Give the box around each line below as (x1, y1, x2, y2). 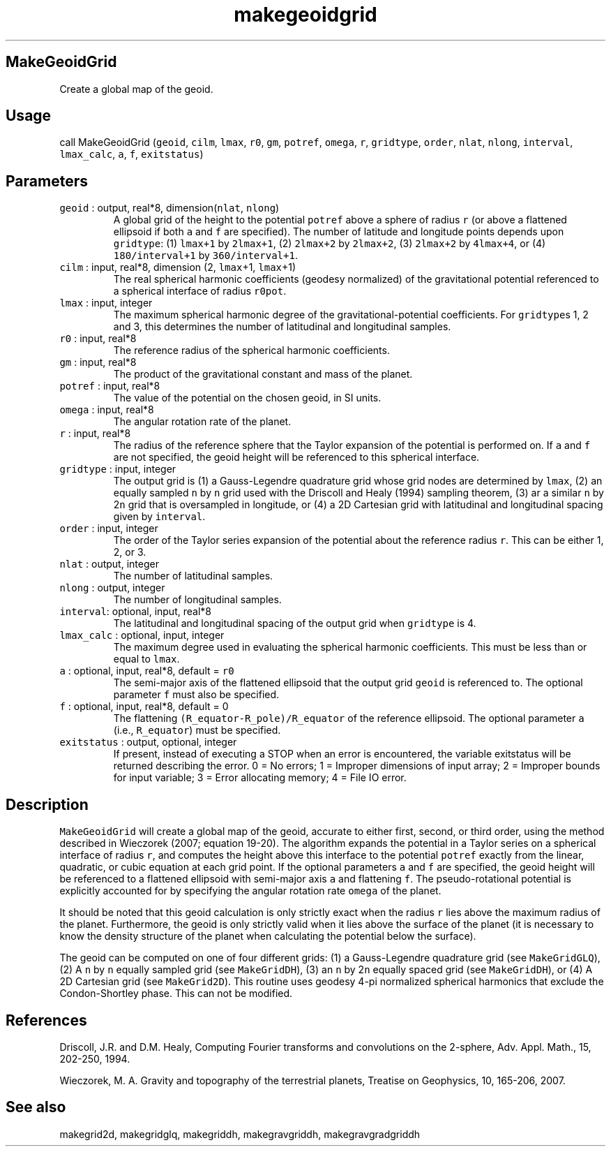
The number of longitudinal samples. (113, 593, 282, 606)
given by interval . (113, 510, 206, 523)
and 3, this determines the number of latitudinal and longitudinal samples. (113, 320, 451, 333)
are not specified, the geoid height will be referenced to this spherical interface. (113, 451, 480, 464)
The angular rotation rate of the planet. (113, 415, 292, 428)
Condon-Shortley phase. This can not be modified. (59, 987, 293, 1000)
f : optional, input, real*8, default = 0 (59, 700, 229, 713)
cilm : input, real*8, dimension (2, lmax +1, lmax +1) (59, 261, 296, 274)
